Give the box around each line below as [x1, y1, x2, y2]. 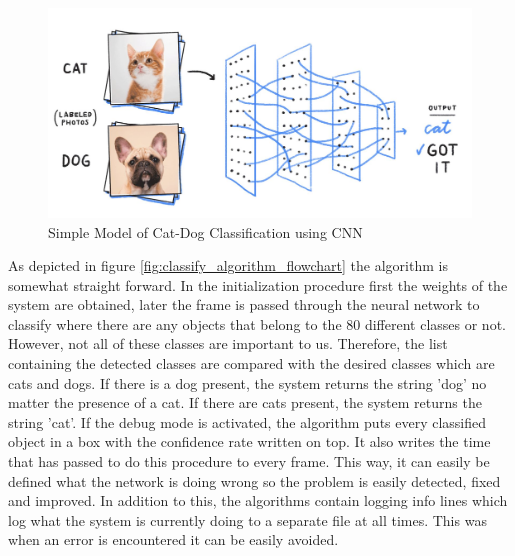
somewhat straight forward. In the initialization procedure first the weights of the [8, 274, 508, 295]
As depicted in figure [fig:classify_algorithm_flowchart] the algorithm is [8, 255, 448, 276]
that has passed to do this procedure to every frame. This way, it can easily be [8, 451, 490, 472]
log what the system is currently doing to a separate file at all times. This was [8, 509, 487, 530]
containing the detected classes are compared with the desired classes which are [8, 353, 495, 374]
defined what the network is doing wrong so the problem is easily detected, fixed [8, 470, 501, 491]
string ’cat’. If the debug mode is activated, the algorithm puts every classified [8, 411, 487, 432]
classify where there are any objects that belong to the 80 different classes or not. [8, 313, 506, 334]
